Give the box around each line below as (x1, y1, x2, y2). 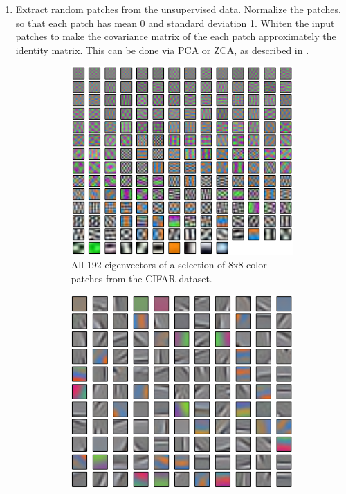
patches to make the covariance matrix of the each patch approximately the (15, 29, 336, 44)
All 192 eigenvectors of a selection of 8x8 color (71, 257, 267, 272)
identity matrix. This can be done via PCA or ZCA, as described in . (15, 42, 309, 57)
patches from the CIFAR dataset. (71, 271, 212, 285)
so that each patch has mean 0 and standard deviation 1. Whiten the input (15, 15, 335, 30)
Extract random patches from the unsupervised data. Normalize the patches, (15, 2, 341, 16)
